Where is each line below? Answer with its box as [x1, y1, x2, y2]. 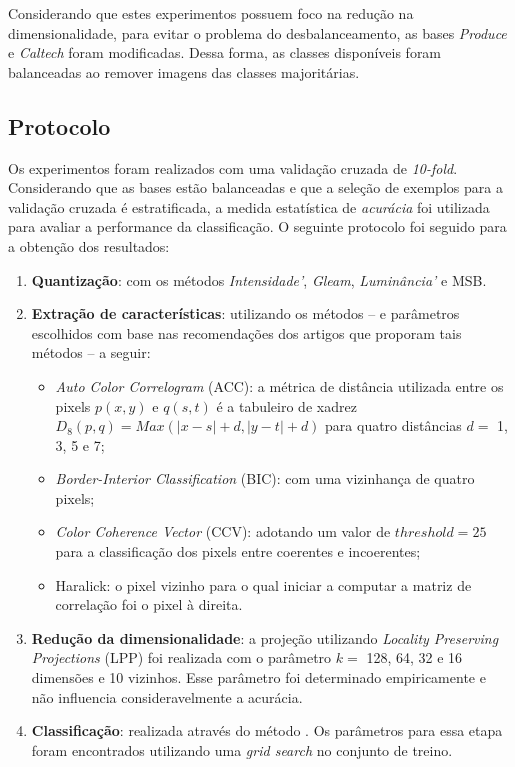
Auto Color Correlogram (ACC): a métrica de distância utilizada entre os [55, 375, 504, 396]
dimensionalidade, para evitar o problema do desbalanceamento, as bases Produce [8, 22, 507, 43]
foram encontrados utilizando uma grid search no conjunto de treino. [31, 739, 453, 760]
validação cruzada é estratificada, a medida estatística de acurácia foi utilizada [8, 196, 490, 217]
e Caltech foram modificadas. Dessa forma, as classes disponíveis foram [8, 42, 442, 63]
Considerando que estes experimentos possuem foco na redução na [8, 3, 414, 23]
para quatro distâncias [325, 415, 462, 436]
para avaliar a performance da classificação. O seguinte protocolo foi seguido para [8, 216, 507, 237]
